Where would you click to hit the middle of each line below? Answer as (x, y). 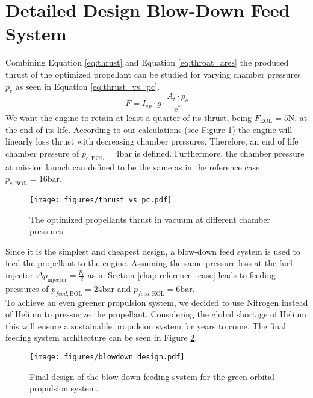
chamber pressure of (42, 153)
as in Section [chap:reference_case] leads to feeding (181, 275)
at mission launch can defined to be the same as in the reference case (133, 166)
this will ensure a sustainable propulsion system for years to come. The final (146, 325)
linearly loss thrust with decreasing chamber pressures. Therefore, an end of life (152, 141)
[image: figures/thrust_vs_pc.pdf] (101, 200)
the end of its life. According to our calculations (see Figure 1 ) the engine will (149, 129)
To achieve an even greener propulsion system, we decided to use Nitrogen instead (157, 302)
